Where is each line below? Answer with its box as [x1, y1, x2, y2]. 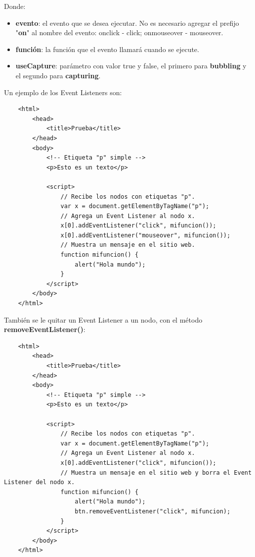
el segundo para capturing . [15, 70, 101, 80]
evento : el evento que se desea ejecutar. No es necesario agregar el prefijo [15, 17, 239, 28]
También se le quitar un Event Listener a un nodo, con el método [4, 314, 203, 325]
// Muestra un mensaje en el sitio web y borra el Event [60, 469, 252, 476]
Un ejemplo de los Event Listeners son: [4, 87, 122, 97]
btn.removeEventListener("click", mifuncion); [75, 507, 231, 515]
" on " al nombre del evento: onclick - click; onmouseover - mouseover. [15, 27, 223, 38]
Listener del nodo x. [4, 479, 75, 486]
